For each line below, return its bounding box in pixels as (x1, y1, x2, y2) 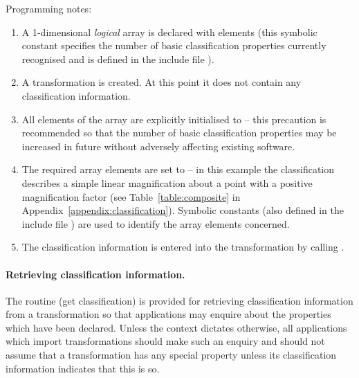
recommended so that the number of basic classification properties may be (21, 125, 337, 140)
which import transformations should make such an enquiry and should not (6, 334, 325, 348)
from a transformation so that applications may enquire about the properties (6, 307, 331, 321)
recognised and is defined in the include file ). (21, 51, 214, 66)
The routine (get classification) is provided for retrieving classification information (6, 293, 353, 307)
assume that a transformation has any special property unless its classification (6, 348, 337, 362)
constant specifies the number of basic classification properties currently (21, 38, 326, 53)
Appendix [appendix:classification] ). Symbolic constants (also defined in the (21, 203, 344, 217)
